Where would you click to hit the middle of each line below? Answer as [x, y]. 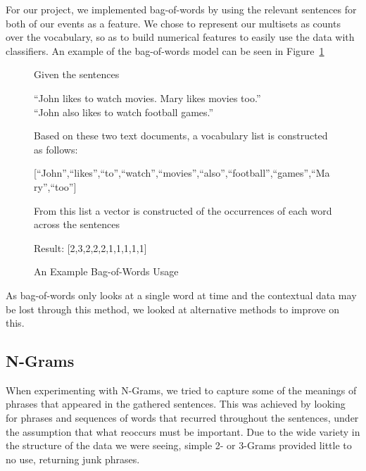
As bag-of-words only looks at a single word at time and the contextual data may [181, 295]
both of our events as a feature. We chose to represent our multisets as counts [173, 23]
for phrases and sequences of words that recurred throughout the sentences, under [182, 418]
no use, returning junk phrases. [73, 459]
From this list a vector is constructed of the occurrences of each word [183, 210]
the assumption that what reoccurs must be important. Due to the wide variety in [183, 431]
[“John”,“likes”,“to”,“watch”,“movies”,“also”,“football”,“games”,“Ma [182, 173]
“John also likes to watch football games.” [124, 112]
